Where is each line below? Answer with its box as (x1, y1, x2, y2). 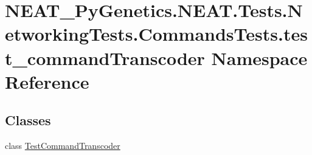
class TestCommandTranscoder (5, 139, 120, 152)
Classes (5, 111, 51, 129)
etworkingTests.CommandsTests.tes (5, 21, 308, 46)
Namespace (211, 45, 308, 70)
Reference (5, 69, 89, 94)
